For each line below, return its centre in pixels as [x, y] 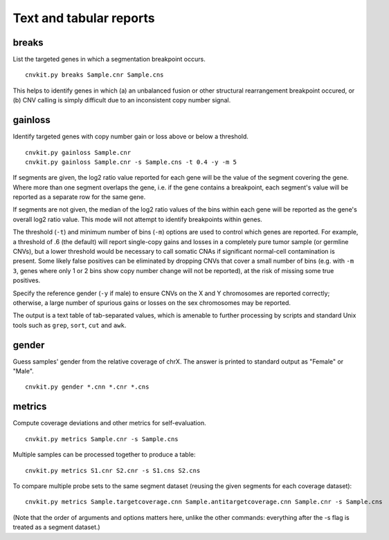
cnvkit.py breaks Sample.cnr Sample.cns [94, 75]
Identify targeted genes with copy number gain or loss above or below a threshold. [131, 137]
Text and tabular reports [84, 18]
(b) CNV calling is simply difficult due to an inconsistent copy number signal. [122, 100]
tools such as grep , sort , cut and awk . [70, 325]
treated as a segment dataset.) [56, 527]
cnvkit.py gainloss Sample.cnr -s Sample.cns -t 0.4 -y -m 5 [131, 162]
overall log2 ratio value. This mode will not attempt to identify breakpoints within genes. [137, 219]
